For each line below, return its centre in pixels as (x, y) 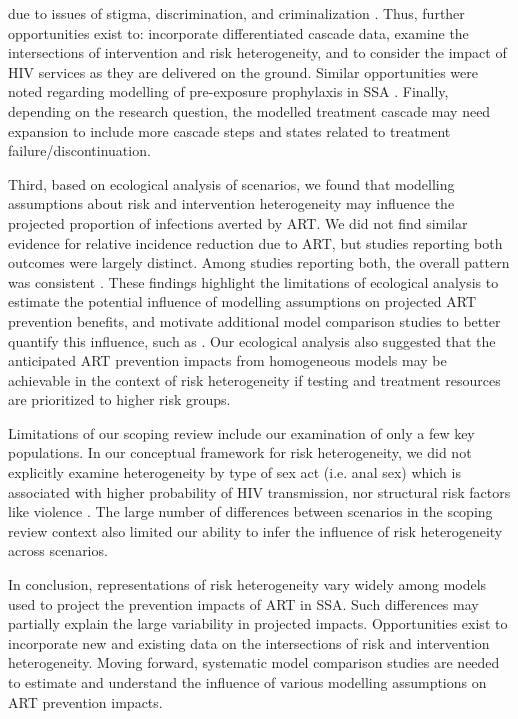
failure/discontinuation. (79, 150)
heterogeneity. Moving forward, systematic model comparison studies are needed (254, 662)
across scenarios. (58, 550)
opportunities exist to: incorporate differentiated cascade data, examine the (238, 32)
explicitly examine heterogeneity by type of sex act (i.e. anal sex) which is (234, 472)
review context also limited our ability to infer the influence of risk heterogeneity (255, 530)
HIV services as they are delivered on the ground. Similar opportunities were (243, 71)
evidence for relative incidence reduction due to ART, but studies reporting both (255, 242)
